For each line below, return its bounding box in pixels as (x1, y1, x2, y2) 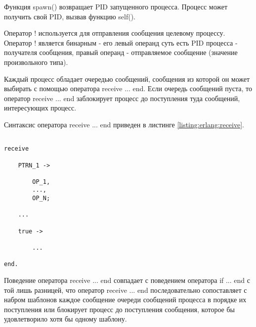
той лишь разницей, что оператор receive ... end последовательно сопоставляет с (4, 284, 247, 295)
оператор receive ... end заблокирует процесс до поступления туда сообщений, (4, 93, 240, 103)
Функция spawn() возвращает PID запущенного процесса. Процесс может (4, 1, 228, 11)
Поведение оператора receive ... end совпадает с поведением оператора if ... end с (4, 275, 250, 285)
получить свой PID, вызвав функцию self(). (4, 11, 135, 21)
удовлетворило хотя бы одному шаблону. (4, 314, 127, 324)
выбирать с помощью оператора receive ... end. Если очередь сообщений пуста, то (4, 83, 253, 94)
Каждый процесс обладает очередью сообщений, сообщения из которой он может (4, 73, 250, 84)
